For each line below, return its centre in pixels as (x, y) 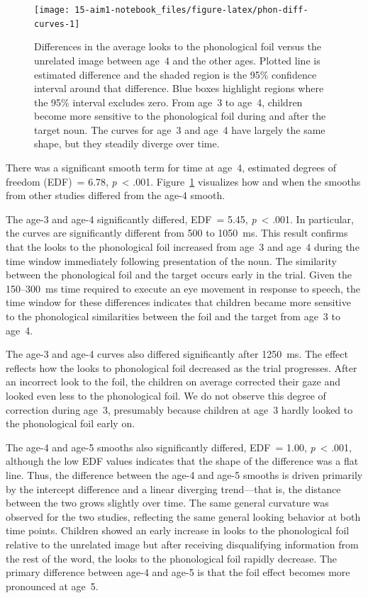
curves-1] (57, 24)
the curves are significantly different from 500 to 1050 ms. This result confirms (177, 233)
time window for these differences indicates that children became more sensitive (178, 302)
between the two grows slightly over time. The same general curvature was (167, 503)
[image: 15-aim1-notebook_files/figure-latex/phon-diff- (171, 10)
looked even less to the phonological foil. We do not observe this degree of (166, 395)
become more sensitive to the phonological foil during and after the (180, 116)
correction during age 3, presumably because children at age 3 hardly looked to (179, 409)
